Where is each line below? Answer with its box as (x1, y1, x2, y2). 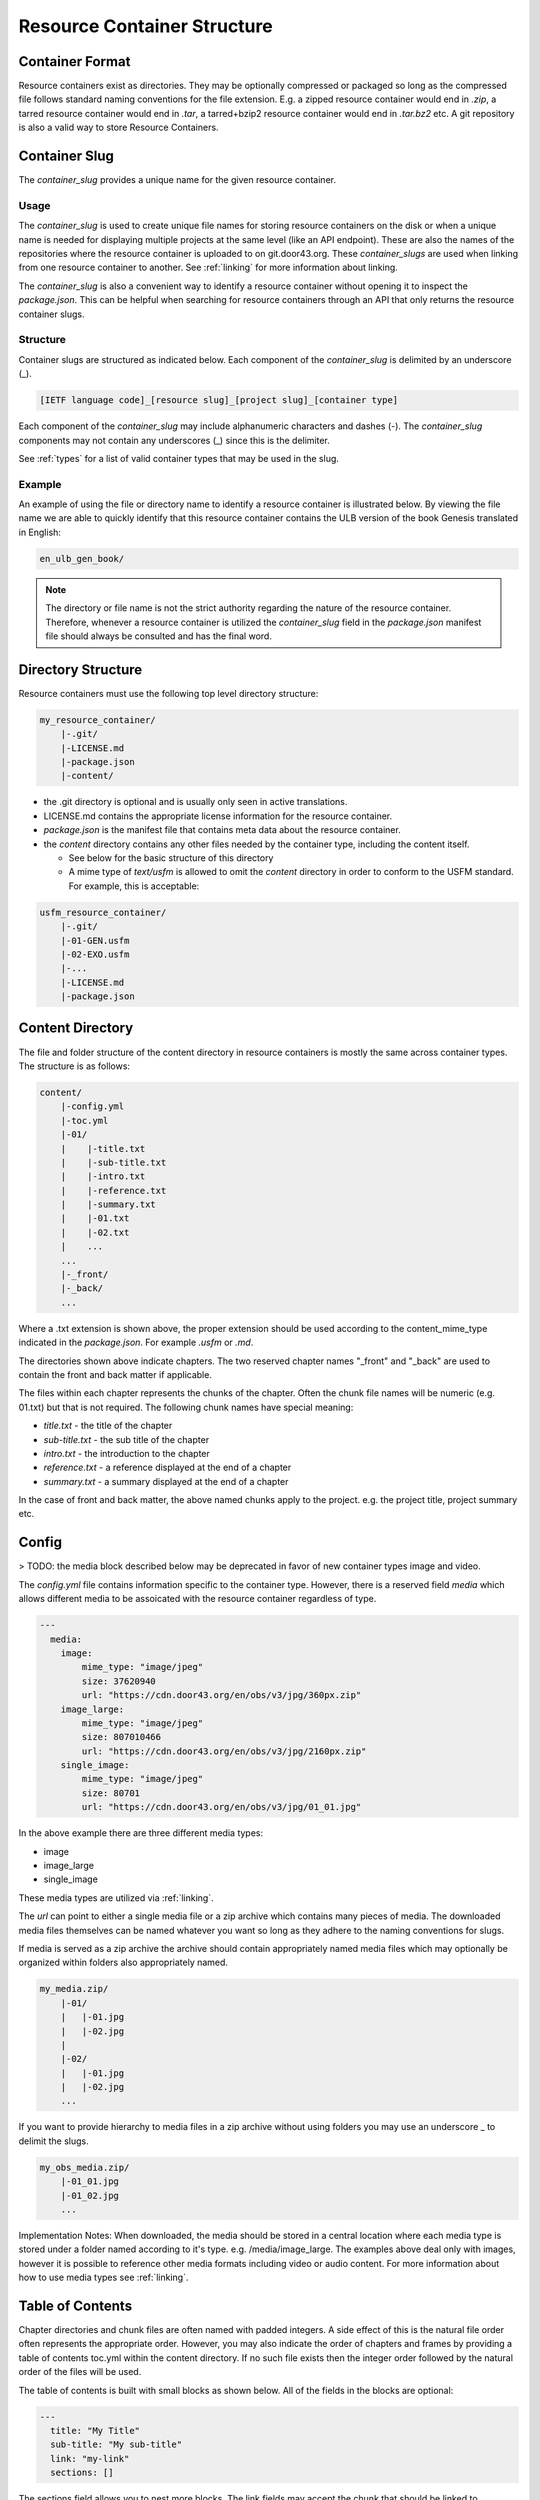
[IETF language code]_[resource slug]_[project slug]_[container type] (39, 395, 399, 406)
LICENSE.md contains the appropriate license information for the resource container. (43, 810, 393, 822)
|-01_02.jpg (60, 2190, 120, 2201)
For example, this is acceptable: (68, 880, 200, 892)
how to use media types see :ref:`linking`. (18, 2271, 189, 2284)
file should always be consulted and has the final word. (45, 630, 272, 642)
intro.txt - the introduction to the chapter (43, 1447, 210, 1459)
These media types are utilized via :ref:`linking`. (18, 1891, 214, 1904)
